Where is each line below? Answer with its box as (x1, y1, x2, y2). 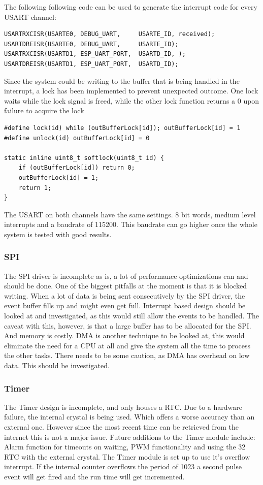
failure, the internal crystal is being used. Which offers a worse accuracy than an (4, 411, 255, 422)
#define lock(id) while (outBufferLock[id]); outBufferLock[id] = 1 (4, 124, 241, 132)
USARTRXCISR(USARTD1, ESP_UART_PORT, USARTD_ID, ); (4, 50, 186, 58)
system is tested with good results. (4, 229, 112, 239)
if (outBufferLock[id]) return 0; (18, 164, 135, 172)
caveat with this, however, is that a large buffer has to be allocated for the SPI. (4, 320, 251, 331)
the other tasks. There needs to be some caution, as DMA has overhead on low (4, 350, 250, 361)
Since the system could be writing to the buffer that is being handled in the (4, 75, 240, 86)
